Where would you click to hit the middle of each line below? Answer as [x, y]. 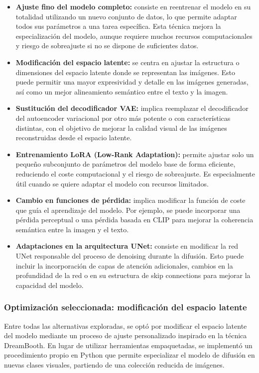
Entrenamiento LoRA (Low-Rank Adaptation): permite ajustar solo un [135, 154]
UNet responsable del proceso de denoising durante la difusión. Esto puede [130, 256]
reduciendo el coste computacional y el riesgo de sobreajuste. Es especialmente [135, 173]
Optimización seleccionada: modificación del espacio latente [126, 307]
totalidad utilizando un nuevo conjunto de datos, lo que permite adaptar [126, 16]
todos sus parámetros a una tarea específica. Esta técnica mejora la [118, 26]
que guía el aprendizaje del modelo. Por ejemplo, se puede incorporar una [128, 210]
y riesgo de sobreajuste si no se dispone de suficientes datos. [107, 46]
